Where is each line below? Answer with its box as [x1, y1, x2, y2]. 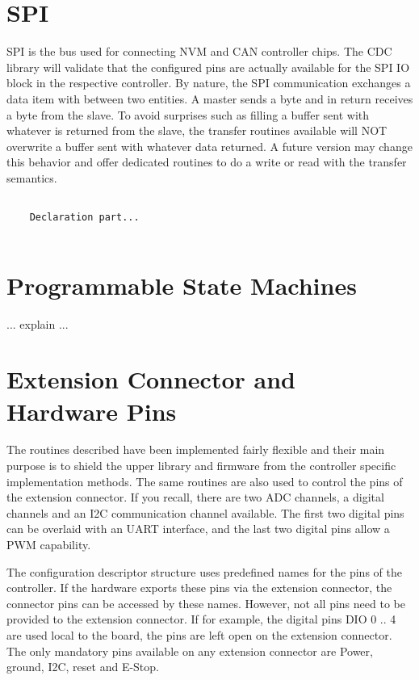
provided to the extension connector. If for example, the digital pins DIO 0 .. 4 [6, 611, 396, 628]
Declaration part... [29, 212, 140, 224]
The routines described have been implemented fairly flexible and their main [6, 441, 385, 458]
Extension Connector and [6, 363, 295, 396]
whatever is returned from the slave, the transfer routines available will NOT [6, 122, 388, 139]
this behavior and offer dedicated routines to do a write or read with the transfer [6, 153, 407, 170]
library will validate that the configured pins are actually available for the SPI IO [6, 58, 410, 75]
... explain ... [6, 315, 69, 332]
